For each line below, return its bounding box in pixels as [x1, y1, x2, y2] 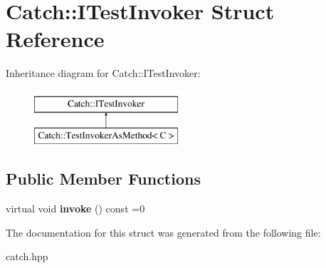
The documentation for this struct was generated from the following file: [6, 225, 321, 239]
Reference [6, 24, 105, 53]
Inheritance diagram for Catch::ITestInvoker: [6, 66, 201, 81]
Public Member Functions [6, 167, 201, 190]
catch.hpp [6, 249, 48, 264]
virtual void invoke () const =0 [6, 201, 145, 216]
